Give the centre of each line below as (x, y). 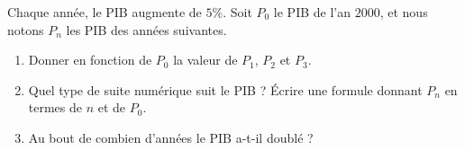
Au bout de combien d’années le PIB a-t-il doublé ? (171, 137)
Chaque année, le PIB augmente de (105, 12)
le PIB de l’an (312, 12)
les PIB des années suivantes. (146, 29)
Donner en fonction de (90, 60)
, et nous (404, 12)
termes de (55, 107)
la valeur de (205, 60)
